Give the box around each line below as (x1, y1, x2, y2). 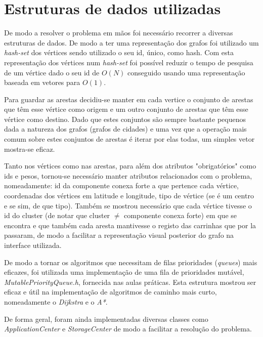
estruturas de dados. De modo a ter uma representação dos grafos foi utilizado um (4, 37, 259, 48)
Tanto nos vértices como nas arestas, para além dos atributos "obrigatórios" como (4, 160, 256, 171)
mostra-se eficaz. (4, 143, 55, 154)
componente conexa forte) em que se (124, 210, 237, 221)
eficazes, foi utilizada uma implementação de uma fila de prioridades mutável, (4, 267, 244, 277)
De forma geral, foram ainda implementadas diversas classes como (4, 313, 208, 324)
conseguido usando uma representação (127, 67, 245, 77)
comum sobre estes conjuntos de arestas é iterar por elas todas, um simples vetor (4, 134, 255, 144)
